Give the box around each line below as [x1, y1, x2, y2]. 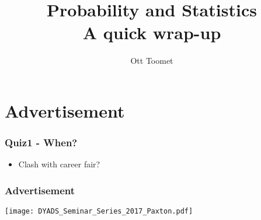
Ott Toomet [130, 54, 173, 67]
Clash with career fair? [18, 158, 100, 170]
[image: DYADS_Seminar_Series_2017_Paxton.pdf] [5, 207, 193, 216]
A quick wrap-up [82, 20, 221, 44]
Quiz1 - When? [5, 135, 78, 150]
